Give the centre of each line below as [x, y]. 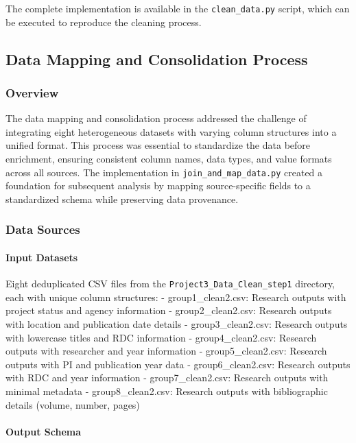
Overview [32, 92]
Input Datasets [42, 257]
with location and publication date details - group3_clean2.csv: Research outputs [177, 323]
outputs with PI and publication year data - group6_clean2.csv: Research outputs [178, 364]
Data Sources [43, 229]
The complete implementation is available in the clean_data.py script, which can [178, 8]
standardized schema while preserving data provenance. [122, 199]
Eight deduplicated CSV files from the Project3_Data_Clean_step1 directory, [170, 284]
